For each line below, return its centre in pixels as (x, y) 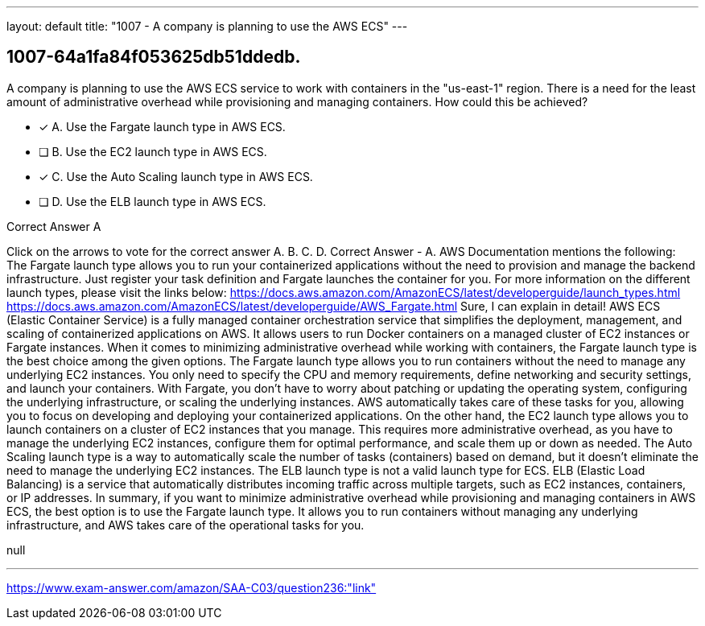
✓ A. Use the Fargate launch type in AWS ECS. (162, 126)
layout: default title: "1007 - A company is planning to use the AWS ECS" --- (207, 26)
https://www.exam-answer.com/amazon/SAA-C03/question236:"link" (192, 587)
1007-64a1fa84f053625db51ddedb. (154, 57)
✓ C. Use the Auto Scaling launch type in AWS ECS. (176, 176)
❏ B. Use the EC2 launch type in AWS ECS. (153, 151)
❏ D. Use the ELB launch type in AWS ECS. (153, 201)
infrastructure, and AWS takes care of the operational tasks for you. (186, 525)
